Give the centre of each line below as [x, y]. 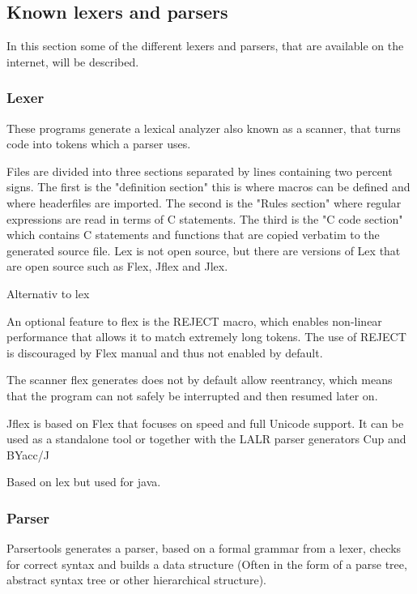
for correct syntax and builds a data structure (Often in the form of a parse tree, [207, 564]
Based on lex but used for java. [84, 482]
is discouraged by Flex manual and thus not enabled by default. [165, 352]
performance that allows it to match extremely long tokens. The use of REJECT [206, 337]
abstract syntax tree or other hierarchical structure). [136, 580]
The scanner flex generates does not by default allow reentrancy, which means [200, 380]
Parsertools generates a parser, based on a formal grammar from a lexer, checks [204, 548]
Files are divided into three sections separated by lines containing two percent [200, 171]
